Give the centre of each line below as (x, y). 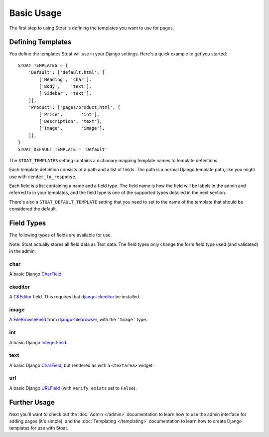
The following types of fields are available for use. (61, 235)
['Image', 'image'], (72, 128)
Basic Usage (35, 13)
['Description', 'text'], (70, 121)
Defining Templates (40, 42)
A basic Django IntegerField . (38, 342)
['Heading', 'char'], (66, 79)
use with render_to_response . (43, 177)
